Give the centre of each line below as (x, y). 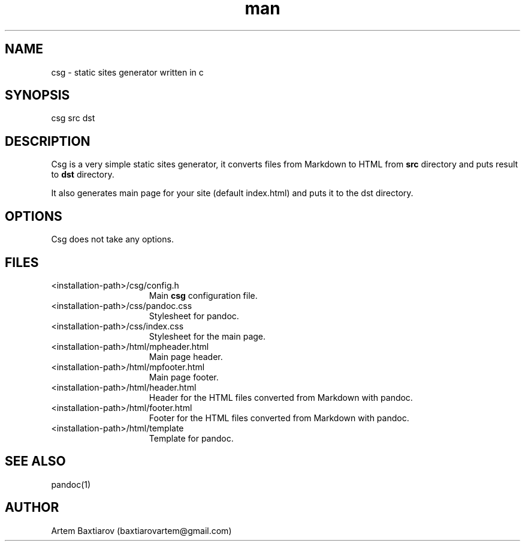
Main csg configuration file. (203, 295)
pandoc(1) (71, 484)
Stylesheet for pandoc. (194, 316)
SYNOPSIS (37, 95)
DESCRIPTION (48, 141)
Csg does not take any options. (112, 239)
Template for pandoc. (191, 438)
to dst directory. (83, 175)
